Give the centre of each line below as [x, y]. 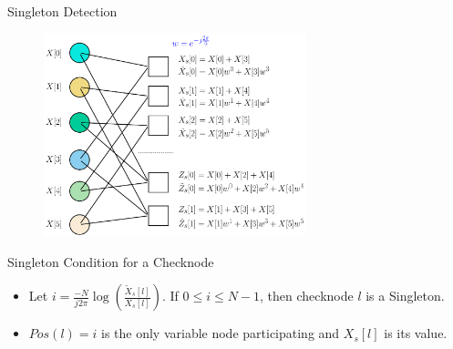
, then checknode [307, 296]
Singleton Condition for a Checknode [111, 261]
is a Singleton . [405, 296]
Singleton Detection [62, 11]
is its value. [416, 333]
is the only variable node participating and [220, 333]
